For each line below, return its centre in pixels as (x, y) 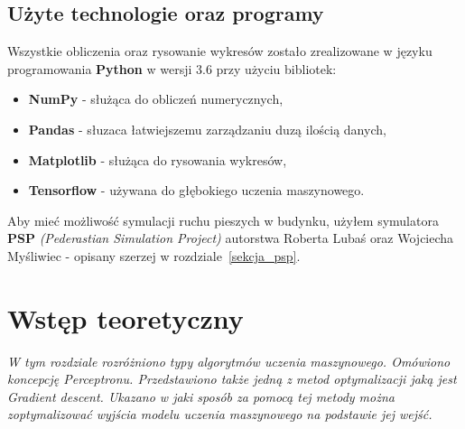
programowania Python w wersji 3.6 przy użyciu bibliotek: (172, 68)
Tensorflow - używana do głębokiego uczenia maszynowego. (196, 190)
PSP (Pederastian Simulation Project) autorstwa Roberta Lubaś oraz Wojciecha (231, 238)
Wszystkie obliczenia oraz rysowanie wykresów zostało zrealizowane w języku (220, 51)
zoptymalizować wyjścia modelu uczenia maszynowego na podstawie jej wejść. (220, 414)
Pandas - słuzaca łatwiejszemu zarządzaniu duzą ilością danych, (207, 129)
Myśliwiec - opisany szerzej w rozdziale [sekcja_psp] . (154, 255)
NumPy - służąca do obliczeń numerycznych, (156, 99)
